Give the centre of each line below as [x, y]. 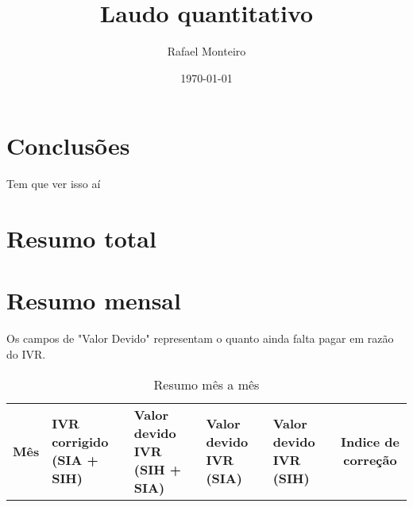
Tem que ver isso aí [54, 184]
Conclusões [68, 146]
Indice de [370, 442]
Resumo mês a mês [206, 384]
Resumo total [81, 238]
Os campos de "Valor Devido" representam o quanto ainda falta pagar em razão [200, 338]
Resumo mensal [94, 300]
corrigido [80, 442]
